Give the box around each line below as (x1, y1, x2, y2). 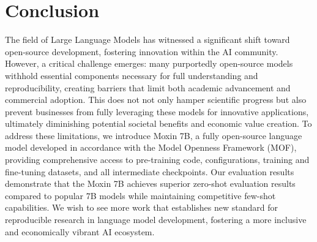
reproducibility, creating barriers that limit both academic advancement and (5, 81, 291, 94)
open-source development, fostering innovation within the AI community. (5, 45, 278, 58)
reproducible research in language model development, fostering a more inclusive (5, 213, 307, 226)
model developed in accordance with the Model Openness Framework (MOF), (5, 141, 297, 154)
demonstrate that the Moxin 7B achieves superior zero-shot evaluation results (5, 177, 296, 190)
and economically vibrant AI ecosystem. (5, 225, 155, 238)
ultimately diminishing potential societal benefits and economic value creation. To (5, 117, 312, 130)
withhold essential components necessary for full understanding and (5, 69, 258, 81)
